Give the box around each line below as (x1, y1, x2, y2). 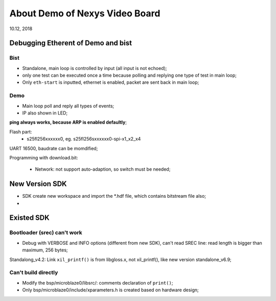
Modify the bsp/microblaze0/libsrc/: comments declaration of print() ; (22, 280, 173, 286)
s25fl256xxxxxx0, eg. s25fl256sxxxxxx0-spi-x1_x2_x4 (27, 136, 141, 142)
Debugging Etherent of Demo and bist (9, 39, 132, 48)
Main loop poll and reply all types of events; (22, 103, 114, 109)
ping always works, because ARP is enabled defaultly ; (9, 119, 127, 125)
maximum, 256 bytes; (22, 247, 68, 253)
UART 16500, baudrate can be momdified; (9, 145, 98, 151)
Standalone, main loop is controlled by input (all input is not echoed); (22, 65, 167, 71)
